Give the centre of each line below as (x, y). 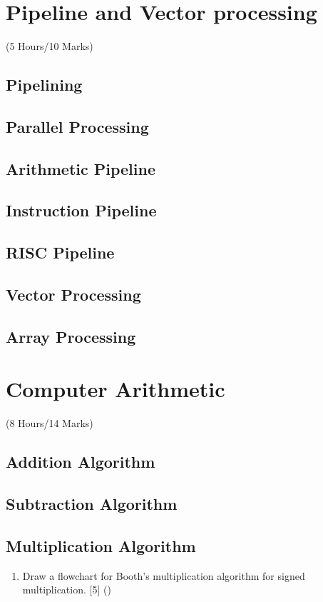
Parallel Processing (77, 126)
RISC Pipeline (60, 252)
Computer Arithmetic (116, 389)
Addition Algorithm (81, 462)
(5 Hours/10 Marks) (50, 46)
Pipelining (44, 85)
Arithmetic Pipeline (81, 168)
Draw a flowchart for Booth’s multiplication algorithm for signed (164, 575)
